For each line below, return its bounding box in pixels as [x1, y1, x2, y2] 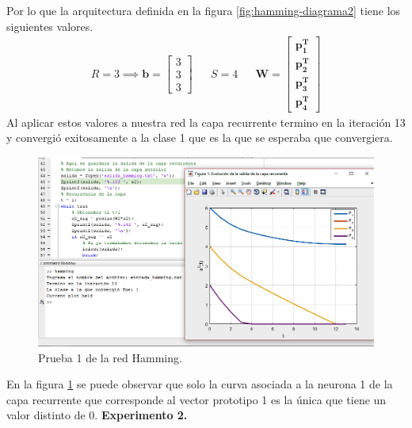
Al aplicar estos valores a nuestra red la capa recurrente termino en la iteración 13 [6, 113, 406, 130]
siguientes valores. [6, 17, 93, 34]
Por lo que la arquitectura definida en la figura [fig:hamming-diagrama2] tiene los [6, 2, 401, 18]
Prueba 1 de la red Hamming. [38, 349, 182, 365]
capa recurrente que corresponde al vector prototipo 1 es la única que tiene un [6, 391, 387, 407]
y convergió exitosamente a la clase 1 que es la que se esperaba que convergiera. [6, 129, 393, 146]
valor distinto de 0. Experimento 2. [6, 407, 188, 423]
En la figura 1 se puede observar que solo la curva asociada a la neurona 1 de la [6, 376, 393, 392]
